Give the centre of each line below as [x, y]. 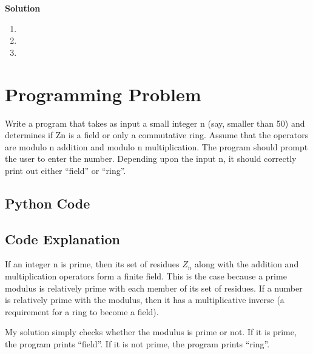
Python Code [48, 203]
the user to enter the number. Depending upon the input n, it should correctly [151, 159]
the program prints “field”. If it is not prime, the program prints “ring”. [137, 344]
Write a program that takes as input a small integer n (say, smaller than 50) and [155, 123]
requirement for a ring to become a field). [82, 311]
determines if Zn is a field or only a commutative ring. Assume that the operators [157, 135]
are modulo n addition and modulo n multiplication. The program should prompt [156, 146]
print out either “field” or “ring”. [66, 170]
